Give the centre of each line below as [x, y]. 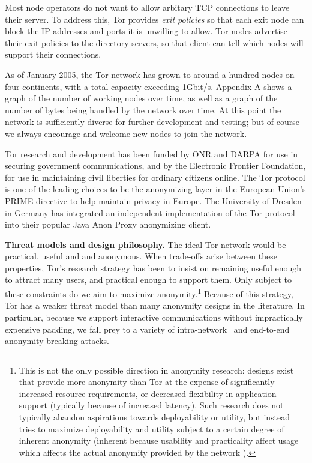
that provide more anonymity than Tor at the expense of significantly [147, 382]
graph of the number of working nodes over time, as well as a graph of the [141, 98]
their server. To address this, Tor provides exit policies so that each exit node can [154, 19]
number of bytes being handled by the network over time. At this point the [143, 110]
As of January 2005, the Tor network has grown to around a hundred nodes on [150, 74]
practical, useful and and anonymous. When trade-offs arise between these [141, 256]
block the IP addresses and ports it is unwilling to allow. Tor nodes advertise [146, 31]
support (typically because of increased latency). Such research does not [151, 405]
